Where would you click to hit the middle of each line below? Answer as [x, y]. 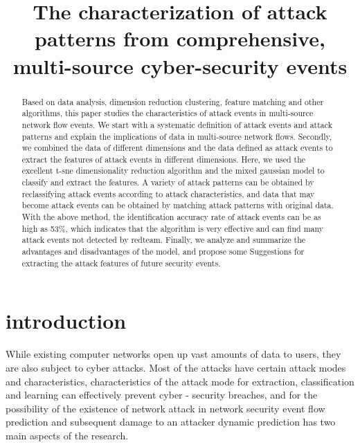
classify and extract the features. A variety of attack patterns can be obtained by [168, 182]
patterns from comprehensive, [180, 38]
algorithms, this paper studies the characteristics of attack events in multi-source [168, 113]
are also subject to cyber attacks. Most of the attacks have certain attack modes [176, 367]
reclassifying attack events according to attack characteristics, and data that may [168, 193]
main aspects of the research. [67, 435]
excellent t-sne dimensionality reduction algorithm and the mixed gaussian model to [173, 171]
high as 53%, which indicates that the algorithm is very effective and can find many [173, 228]
